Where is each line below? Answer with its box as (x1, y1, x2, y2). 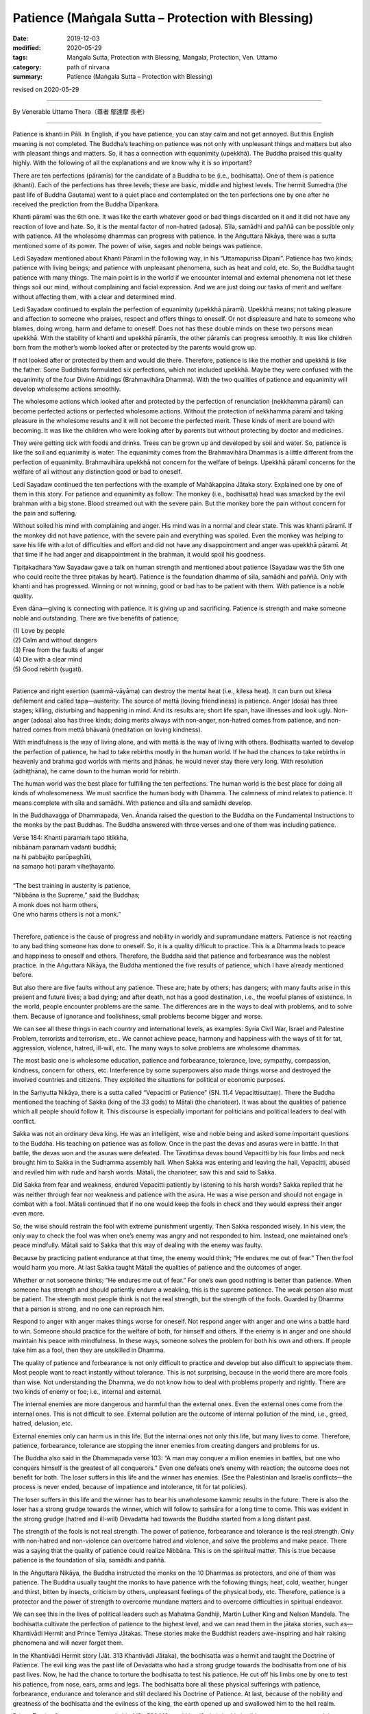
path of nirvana (66, 62, 110, 71)
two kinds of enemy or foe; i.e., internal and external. (12, 1387, 162, 1395)
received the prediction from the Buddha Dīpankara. (12, 200, 160, 208)
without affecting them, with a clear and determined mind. (12, 292, 177, 301)
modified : (12, 43, 41, 51)
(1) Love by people (12, 627, 65, 635)
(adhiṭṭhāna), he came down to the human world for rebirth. (12, 767, 181, 775)
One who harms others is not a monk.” (12, 910, 121, 918)
